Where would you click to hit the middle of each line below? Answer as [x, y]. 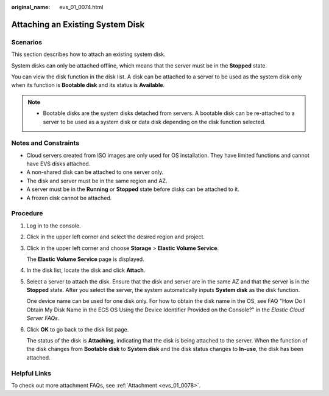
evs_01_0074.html [81, 7]
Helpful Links [31, 373]
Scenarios [27, 42]
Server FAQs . [43, 318]
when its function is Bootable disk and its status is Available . [88, 85]
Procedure [27, 214]
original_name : [31, 7]
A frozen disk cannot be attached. [69, 198]
